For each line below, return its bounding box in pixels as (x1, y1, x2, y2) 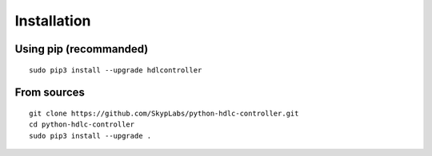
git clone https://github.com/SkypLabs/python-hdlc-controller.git (29, 108, 299, 118)
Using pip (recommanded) (14, 42, 149, 56)
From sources (14, 86, 86, 99)
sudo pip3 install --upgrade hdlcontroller (29, 65, 202, 75)
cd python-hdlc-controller (29, 120, 135, 129)
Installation (14, 12, 91, 29)
